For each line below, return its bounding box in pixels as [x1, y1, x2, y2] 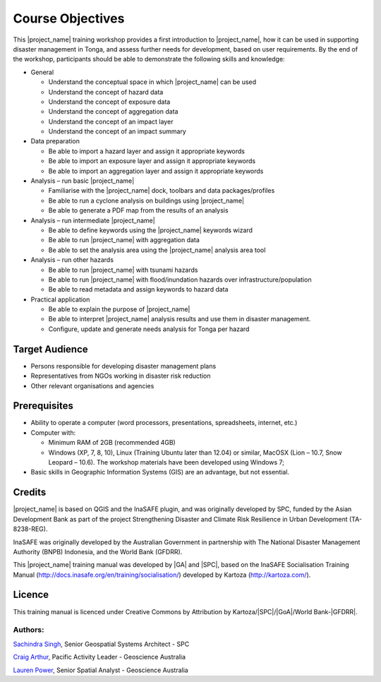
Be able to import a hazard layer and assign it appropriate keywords [48, 147, 245, 155]
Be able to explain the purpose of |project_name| [48, 305, 190, 313]
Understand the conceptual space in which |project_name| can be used [48, 78, 257, 86]
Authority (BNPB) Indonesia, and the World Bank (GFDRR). [13, 547, 183, 556]
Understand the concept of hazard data [48, 88, 164, 96]
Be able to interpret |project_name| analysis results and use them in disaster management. [48, 315, 311, 323]
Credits [13, 486, 47, 498]
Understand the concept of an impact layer [48, 117, 174, 126]
